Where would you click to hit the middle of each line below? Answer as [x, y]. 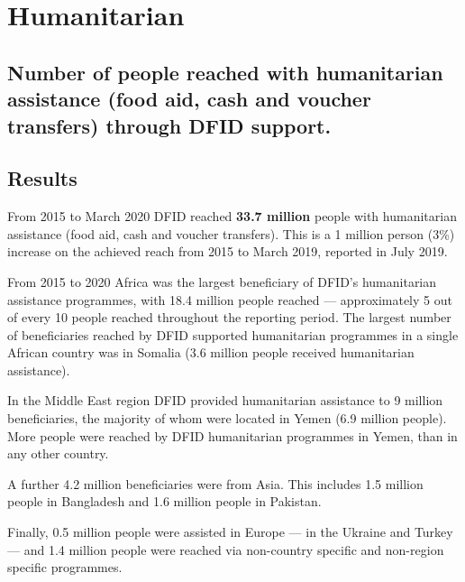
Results [42, 178]
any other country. [58, 453]
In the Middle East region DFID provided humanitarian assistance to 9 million [225, 400]
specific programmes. [65, 567]
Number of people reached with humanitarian [225, 72]
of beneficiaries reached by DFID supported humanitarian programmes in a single [233, 334]
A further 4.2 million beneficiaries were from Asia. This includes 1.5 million [215, 483]
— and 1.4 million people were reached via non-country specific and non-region [226, 549]
